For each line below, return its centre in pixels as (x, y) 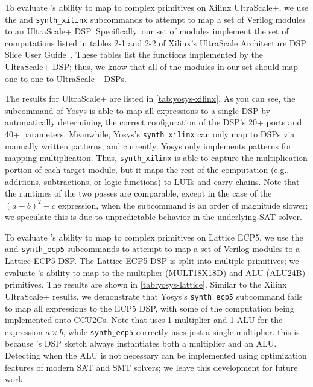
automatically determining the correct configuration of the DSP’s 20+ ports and (153, 122)
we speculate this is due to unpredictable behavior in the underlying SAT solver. (153, 217)
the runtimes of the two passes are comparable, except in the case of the (138, 193)
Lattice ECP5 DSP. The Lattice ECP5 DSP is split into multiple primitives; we (152, 261)
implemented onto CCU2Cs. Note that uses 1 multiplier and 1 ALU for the (144, 320)
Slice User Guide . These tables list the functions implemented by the (134, 55)
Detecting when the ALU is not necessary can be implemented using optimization (156, 355)
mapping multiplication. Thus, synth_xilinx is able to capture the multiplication (156, 158)
